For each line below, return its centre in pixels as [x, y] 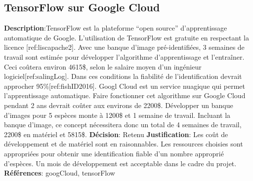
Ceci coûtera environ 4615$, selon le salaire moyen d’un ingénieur [103, 66]
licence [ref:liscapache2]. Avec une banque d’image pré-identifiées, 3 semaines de [124, 47]
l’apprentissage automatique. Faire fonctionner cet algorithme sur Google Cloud [125, 95]
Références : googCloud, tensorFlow [60, 173]
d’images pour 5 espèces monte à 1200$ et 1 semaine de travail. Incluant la [117, 115]
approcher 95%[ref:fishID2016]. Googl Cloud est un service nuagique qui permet [125, 86]
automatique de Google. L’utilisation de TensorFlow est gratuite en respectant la [126, 37]
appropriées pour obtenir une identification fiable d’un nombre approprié [114, 153]
